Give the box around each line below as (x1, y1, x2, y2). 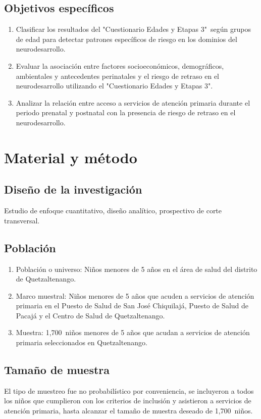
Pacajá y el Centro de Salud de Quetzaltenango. (16, 310, 165, 320)
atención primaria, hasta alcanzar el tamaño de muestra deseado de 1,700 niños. (4, 405, 253, 416)
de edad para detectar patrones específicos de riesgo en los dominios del (16, 33, 237, 44)
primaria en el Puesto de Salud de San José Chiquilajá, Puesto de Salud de (16, 300, 249, 311)
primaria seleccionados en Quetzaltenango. (16, 337, 147, 348)
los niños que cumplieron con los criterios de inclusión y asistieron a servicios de (4, 395, 251, 406)
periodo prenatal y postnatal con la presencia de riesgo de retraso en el (16, 107, 236, 118)
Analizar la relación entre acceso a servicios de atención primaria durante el (16, 97, 250, 108)
